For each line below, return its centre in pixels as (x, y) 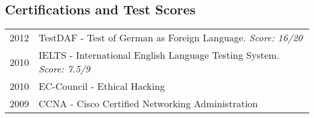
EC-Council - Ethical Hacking (102, 86)
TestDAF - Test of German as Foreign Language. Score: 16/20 (171, 38)
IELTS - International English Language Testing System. (159, 55)
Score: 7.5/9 (65, 69)
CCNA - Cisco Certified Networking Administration (148, 104)
